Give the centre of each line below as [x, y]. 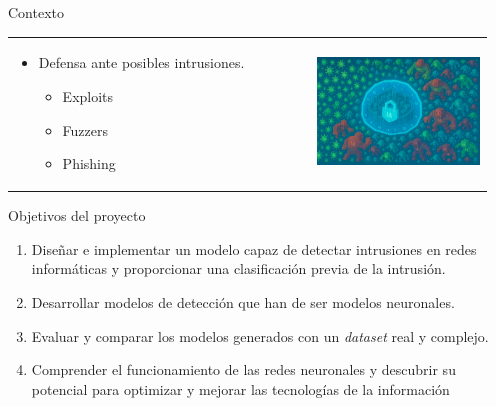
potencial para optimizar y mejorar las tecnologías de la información [240, 388]
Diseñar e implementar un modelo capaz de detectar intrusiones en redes [254, 248]
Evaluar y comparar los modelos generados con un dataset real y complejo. [260, 335]
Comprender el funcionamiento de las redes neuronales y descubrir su [243, 369]
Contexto [36, 12]
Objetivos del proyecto [77, 215]
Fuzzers [85, 129]
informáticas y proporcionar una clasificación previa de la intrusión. [238, 268]
